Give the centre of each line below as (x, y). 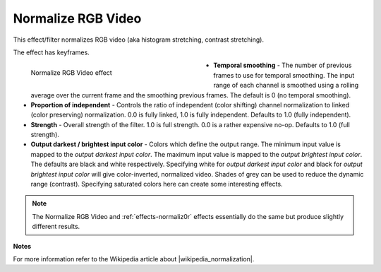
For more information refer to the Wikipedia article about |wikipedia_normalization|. (134, 259)
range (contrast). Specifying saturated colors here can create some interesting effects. (157, 184)
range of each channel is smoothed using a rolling (286, 85)
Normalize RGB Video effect (71, 73)
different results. (56, 227)
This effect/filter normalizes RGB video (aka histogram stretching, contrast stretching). (139, 40)
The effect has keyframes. (51, 52)
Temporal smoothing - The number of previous (283, 65)
